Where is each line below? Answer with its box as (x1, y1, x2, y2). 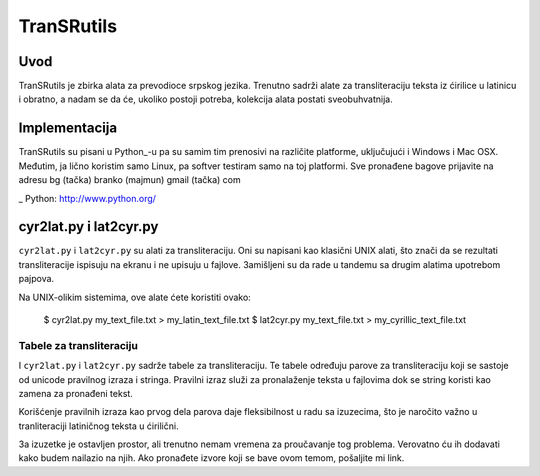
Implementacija (18, 120, 118, 137)
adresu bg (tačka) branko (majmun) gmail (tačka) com (18, 174, 241, 186)
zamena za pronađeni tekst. (18, 387, 134, 399)
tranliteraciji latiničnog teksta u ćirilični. (18, 420, 179, 432)
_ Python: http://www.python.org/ (18, 192, 157, 204)
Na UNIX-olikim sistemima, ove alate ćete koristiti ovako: (18, 291, 252, 303)
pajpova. (18, 273, 55, 285)
